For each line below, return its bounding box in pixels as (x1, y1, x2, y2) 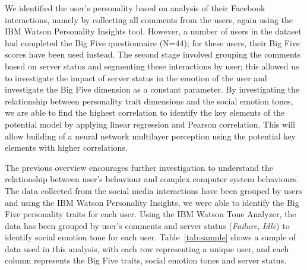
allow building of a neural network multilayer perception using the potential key (5, 129, 296, 142)
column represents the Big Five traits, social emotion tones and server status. (5, 254, 287, 266)
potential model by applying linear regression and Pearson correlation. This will (5, 117, 295, 130)
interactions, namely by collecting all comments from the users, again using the (5, 13, 293, 26)
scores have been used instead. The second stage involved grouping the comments (5, 48, 301, 61)
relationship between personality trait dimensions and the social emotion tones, (5, 94, 293, 107)
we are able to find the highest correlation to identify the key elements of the (5, 106, 285, 119)
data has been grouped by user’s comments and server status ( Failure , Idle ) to (5, 219, 290, 231)
